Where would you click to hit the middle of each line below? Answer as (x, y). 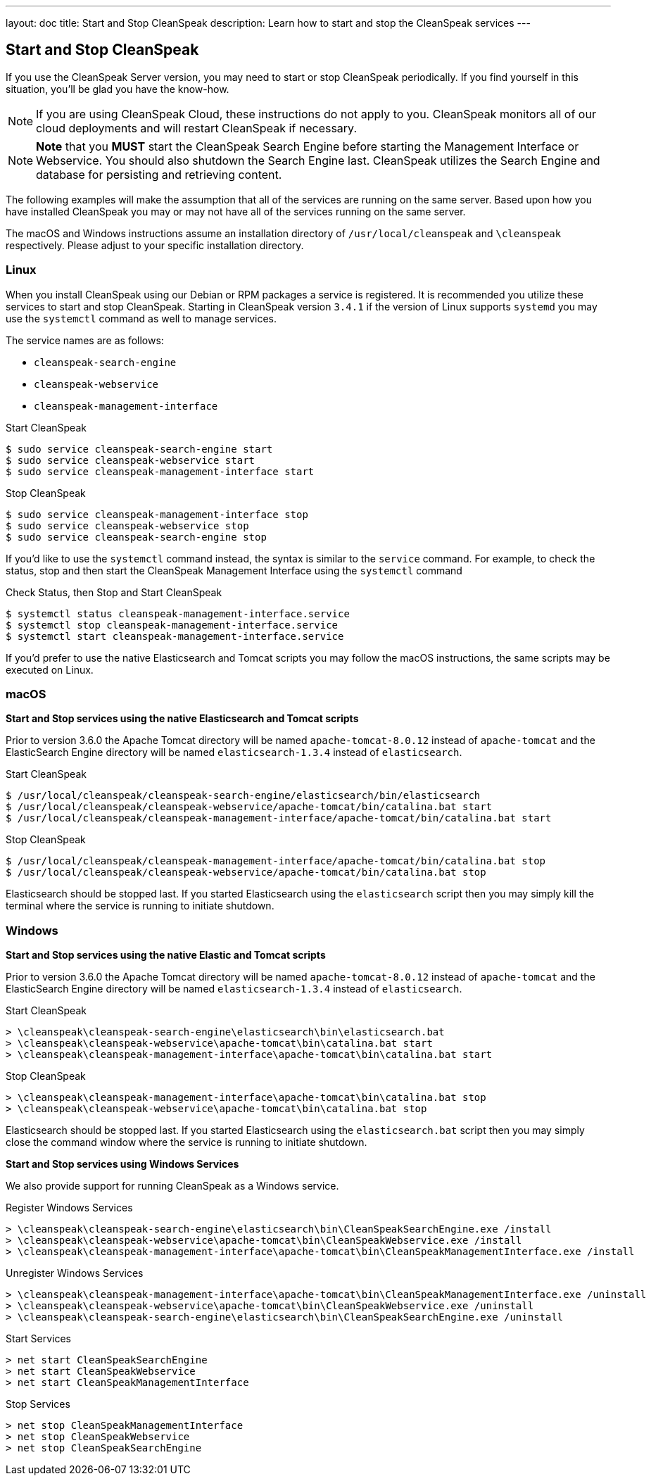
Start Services (38, 1339)
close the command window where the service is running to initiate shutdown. (187, 1142)
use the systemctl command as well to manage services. (141, 318)
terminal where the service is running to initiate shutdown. (140, 906)
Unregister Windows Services (75, 1273)
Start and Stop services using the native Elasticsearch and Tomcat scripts (182, 719)
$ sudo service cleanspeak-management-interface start (160, 471)
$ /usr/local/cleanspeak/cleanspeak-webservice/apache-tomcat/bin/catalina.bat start (249, 807)
